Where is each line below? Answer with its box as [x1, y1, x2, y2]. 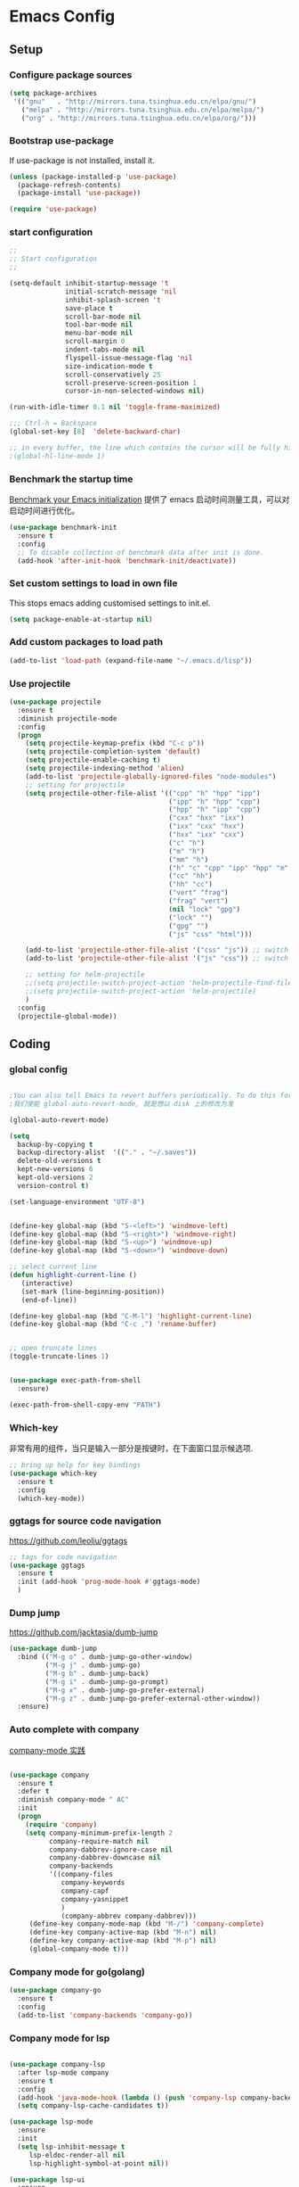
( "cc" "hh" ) [168, 871, 214, 880]
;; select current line [9, 1262, 98, 1272]
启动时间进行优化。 [9, 506, 80, 516]
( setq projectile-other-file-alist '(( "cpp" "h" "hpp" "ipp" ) [25, 788, 261, 797]
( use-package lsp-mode [9, 2117, 93, 2126]
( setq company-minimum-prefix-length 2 [25, 1828, 174, 1837]
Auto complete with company [9, 1723, 140, 1736]
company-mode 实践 [9, 1745, 86, 1755]
